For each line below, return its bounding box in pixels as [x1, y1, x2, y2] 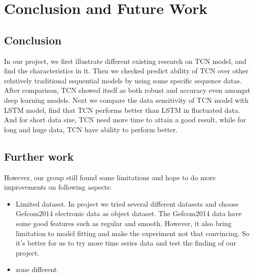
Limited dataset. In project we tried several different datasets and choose [15, 198, 239, 209]
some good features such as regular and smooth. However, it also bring [15, 218, 232, 228]
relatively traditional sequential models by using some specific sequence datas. [4, 75, 242, 85]
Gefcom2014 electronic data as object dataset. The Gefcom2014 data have [15, 208, 242, 219]
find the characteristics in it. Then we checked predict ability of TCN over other [4, 65, 249, 76]
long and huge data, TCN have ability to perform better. [4, 124, 178, 134]
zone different [15, 264, 57, 275]
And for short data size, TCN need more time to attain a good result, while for [4, 114, 246, 125]
